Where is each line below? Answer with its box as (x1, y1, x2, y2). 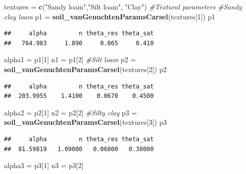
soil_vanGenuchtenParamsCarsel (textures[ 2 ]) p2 (4, 64, 167, 74)
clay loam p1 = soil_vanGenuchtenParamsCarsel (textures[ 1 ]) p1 (4, 11, 216, 21)
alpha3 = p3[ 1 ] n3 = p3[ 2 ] (4, 160, 84, 171)
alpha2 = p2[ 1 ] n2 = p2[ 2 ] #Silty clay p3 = (4, 107, 137, 117)
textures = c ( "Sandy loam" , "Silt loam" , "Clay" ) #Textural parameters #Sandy (4, 1, 242, 11)
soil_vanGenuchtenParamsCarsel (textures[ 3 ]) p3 (4, 117, 167, 127)
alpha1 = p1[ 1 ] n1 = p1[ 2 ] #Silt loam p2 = (4, 54, 136, 65)
